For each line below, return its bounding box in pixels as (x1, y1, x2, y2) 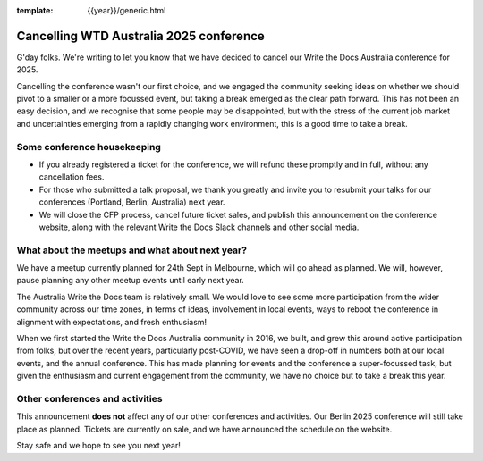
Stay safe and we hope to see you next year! (16, 440, 181, 451)
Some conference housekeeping (16, 140, 161, 153)
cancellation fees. (38, 172, 105, 182)
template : (16, 5, 54, 15)
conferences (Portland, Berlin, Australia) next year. (38, 197, 225, 207)
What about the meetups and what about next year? (16, 244, 248, 256)
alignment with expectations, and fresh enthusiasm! (16, 316, 208, 327)
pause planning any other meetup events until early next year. (16, 275, 245, 286)
